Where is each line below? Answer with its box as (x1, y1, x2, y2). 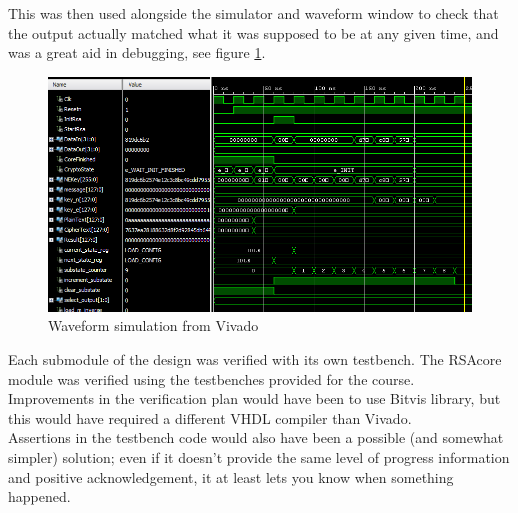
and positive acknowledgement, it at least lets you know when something (8, 466, 454, 487)
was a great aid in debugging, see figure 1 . (8, 42, 266, 63)
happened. (8, 486, 71, 507)
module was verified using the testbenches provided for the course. (8, 368, 415, 389)
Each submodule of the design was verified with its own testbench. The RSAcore (8, 349, 502, 370)
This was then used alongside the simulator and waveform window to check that (8, 3, 499, 23)
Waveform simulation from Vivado (48, 315, 259, 336)
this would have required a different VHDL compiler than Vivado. (8, 407, 412, 428)
